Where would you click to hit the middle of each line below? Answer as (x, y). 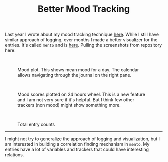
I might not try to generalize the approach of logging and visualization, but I (83, 139)
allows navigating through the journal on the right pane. (75, 75)
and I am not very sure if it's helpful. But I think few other (76, 100)
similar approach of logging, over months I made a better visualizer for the (81, 40)
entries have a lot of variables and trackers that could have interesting (77, 150)
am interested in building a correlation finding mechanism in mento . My (77, 144)
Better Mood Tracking (84, 9)
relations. (15, 155)
